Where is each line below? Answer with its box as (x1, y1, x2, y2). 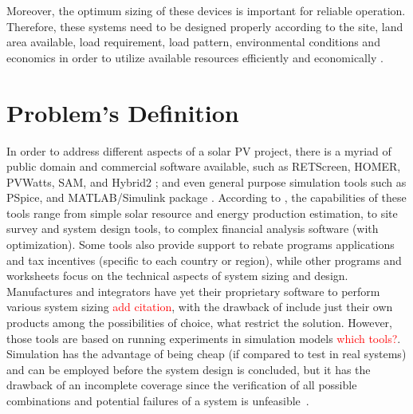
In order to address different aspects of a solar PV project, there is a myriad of (6, 142, 391, 159)
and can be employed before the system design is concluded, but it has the (6, 361, 371, 377)
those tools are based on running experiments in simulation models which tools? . (6, 329, 401, 346)
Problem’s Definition (6, 96, 239, 128)
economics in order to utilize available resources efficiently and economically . (6, 49, 383, 65)
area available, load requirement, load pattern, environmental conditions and (6, 34, 380, 50)
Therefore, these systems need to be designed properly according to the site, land (6, 18, 403, 34)
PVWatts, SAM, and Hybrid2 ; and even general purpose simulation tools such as (6, 173, 407, 190)
